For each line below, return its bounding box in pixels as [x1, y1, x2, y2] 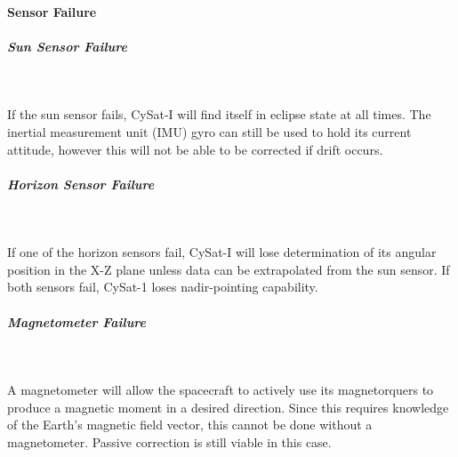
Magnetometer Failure [7, 312, 146, 331]
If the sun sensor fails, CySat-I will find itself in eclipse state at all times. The [7, 105, 431, 124]
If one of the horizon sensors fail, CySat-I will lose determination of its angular [7, 243, 437, 261]
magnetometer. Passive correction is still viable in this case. [7, 433, 332, 451]
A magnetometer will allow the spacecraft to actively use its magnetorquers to [7, 381, 434, 399]
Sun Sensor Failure [7, 36, 127, 55]
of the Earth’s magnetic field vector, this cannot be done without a [7, 415, 373, 434]
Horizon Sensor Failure [7, 174, 155, 193]
